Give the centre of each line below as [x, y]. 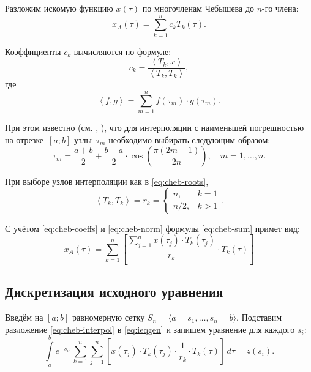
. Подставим [259, 317]
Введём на [24, 317]
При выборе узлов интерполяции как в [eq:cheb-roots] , [107, 181]
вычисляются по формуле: [122, 51]
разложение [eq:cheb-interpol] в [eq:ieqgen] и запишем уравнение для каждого [150, 329]
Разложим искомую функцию [59, 8]
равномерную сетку [109, 317]
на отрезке [24, 139]
